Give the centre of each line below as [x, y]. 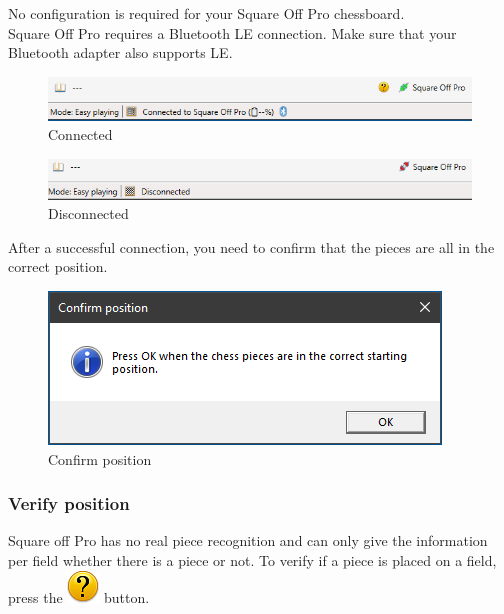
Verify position [69, 503]
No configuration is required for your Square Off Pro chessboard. [206, 13]
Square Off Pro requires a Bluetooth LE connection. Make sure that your [232, 32]
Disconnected [88, 213]
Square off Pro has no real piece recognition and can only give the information [248, 540]
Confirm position [100, 458]
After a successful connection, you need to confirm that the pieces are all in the [251, 246]
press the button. [79, 596]
